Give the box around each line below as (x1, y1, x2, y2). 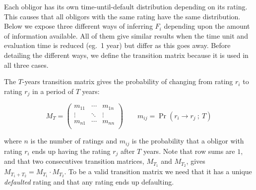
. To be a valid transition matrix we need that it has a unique (64, 166, 252, 177)
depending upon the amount (164, 21, 250, 31)
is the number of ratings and (30, 136, 118, 146)
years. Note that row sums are (143, 145, 235, 156)
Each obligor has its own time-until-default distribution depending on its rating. (4, 1, 248, 11)
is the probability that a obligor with (131, 136, 244, 146)
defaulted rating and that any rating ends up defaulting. (4, 176, 174, 187)
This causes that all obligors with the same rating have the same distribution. (4, 11, 241, 21)
